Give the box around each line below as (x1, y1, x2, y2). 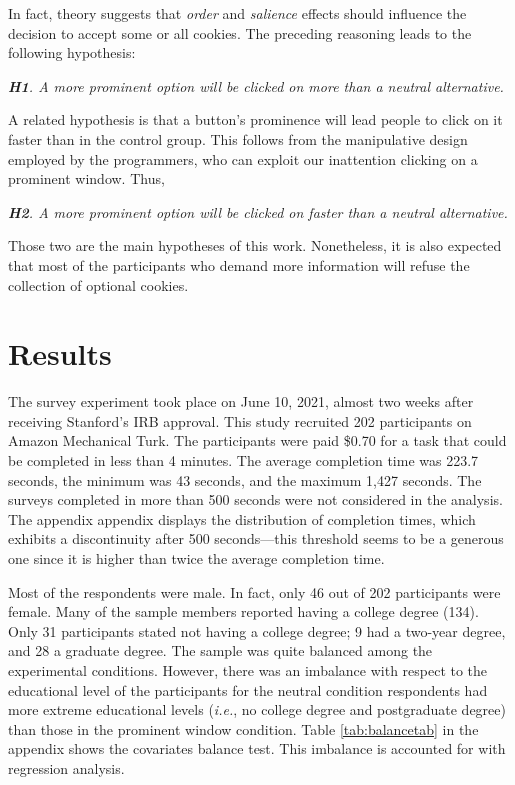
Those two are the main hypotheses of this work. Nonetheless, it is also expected (8, 235, 502, 256)
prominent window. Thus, (8, 168, 165, 189)
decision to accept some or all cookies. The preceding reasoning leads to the (8, 22, 472, 43)
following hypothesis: (8, 42, 136, 63)
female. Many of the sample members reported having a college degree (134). (8, 601, 479, 622)
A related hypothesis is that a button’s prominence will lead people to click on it (8, 109, 503, 130)
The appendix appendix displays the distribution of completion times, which (8, 508, 476, 529)
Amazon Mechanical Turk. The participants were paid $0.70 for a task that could (8, 430, 507, 451)
